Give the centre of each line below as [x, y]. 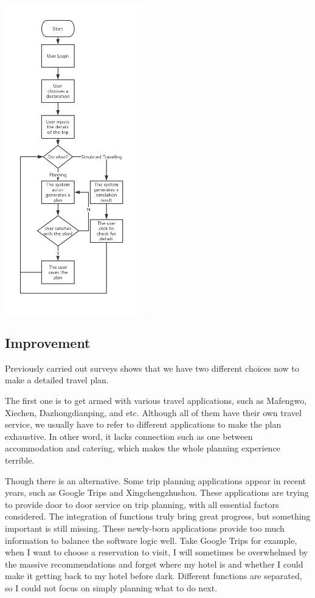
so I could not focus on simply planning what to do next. [111, 587]
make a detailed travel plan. [57, 380]
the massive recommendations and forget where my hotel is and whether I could [154, 564]
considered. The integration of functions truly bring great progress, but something [158, 516]
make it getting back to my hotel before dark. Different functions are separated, [154, 576]
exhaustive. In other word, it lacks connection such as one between [129, 436]
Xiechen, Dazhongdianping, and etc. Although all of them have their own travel [153, 412]
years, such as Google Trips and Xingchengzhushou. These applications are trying [157, 492]
